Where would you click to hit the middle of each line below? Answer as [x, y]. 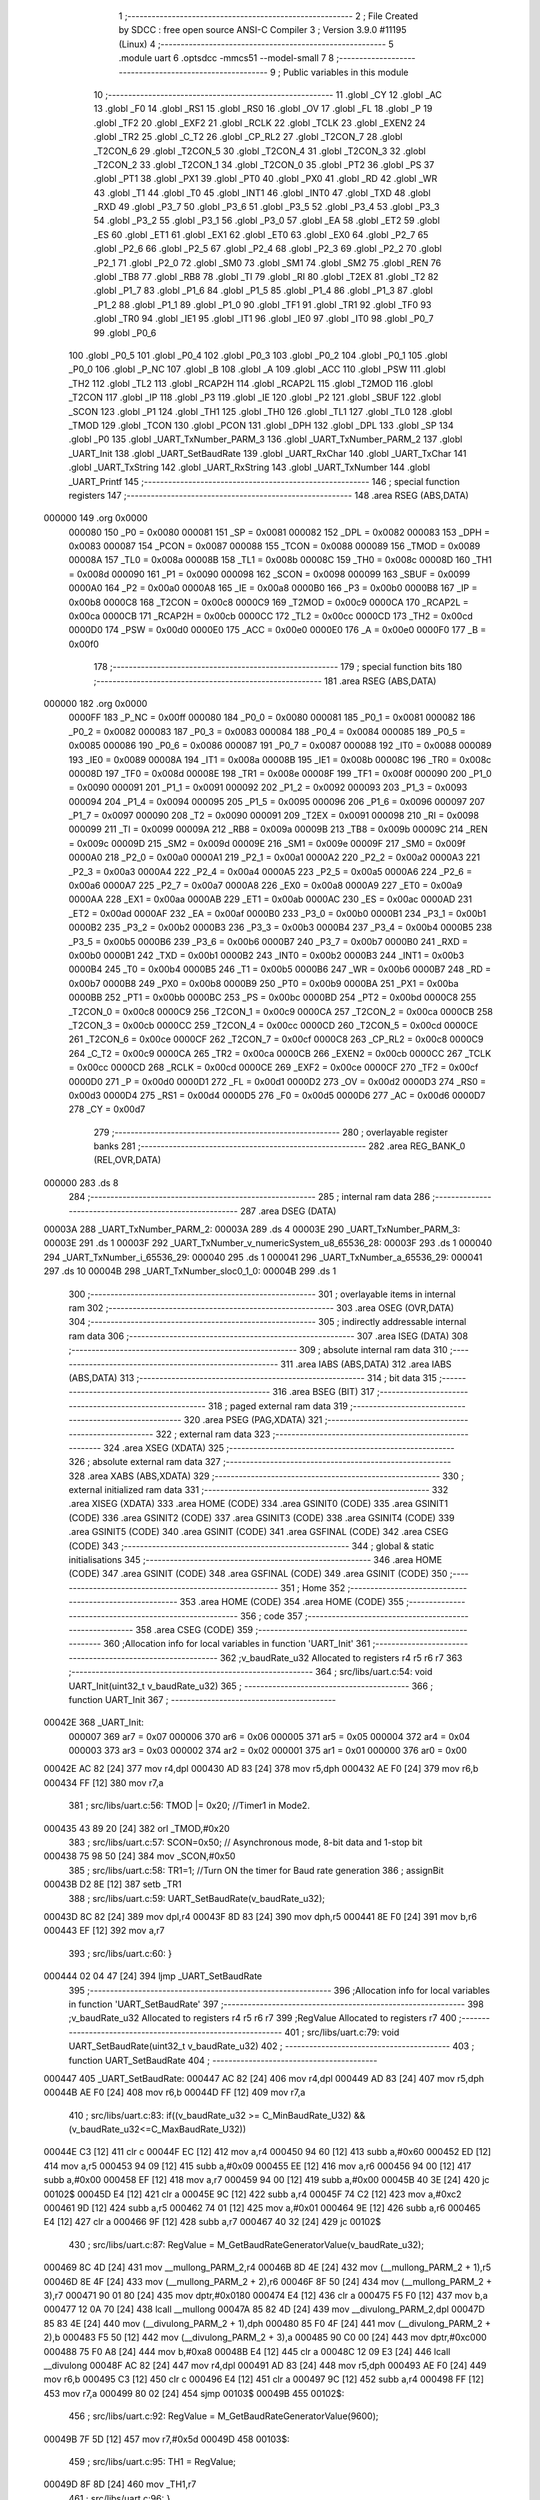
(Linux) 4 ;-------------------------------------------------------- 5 [256, 44]
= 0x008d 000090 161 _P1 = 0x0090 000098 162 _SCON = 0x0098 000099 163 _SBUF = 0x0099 [269, 574]
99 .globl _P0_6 [125, 332]
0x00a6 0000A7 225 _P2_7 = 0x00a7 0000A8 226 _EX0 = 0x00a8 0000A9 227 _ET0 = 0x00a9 [265, 886]
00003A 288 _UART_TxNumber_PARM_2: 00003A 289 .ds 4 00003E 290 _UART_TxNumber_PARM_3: [252, 1229]
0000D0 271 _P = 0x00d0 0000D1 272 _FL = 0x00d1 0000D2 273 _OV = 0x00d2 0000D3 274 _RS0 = [277, 1081]
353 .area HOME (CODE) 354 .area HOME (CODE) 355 [292, 1602]
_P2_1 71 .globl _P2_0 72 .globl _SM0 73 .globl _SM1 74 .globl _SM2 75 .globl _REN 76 [267, 262]
